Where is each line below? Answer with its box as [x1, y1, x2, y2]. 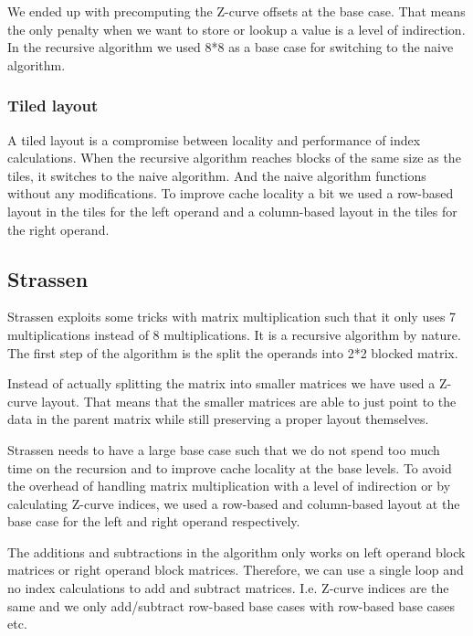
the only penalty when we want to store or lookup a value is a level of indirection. [7, 19, 466, 38]
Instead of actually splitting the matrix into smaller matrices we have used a [7, 374, 436, 393]
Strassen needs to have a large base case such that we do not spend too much [7, 440, 440, 459]
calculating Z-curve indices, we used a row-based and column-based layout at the [7, 493, 460, 513]
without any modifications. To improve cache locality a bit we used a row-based [7, 184, 454, 203]
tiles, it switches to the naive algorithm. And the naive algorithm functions [7, 165, 426, 185]
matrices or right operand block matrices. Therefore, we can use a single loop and [7, 560, 464, 579]
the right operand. [7, 219, 110, 238]
